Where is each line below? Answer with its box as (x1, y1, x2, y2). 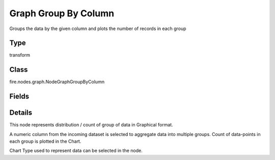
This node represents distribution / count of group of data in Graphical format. (9, 122, 173, 128)
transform (9, 52, 31, 58)
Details (9, 109, 33, 117)
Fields (9, 92, 30, 101)
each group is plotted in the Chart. (9, 138, 81, 145)
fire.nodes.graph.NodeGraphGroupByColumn (9, 79, 104, 85)
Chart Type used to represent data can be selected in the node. (9, 148, 143, 154)
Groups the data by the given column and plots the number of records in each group (9, 25, 186, 32)
